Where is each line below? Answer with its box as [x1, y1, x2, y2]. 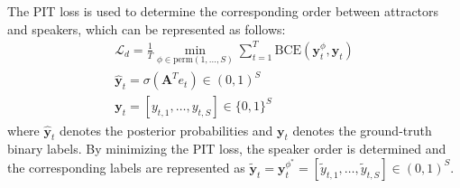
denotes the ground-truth [292, 120, 432, 139]
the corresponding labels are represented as [7, 157, 245, 176]
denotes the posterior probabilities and [59, 120, 273, 139]
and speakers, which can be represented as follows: [7, 19, 286, 38]
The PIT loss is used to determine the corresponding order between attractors [7, 2, 439, 20]
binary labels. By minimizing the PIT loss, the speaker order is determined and [7, 139, 446, 158]
